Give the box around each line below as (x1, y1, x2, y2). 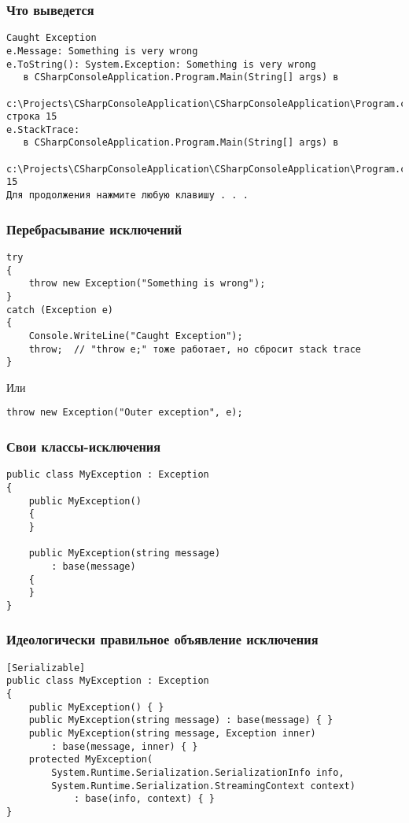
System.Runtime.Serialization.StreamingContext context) (51, 780, 356, 792)
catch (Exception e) (6, 304, 114, 316)
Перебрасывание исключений (6, 219, 182, 238)
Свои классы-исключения (6, 437, 161, 456)
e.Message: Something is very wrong (6, 45, 198, 57)
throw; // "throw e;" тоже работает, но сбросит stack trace (28, 343, 362, 355)
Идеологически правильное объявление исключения (6, 629, 319, 649)
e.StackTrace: (6, 124, 80, 135)
